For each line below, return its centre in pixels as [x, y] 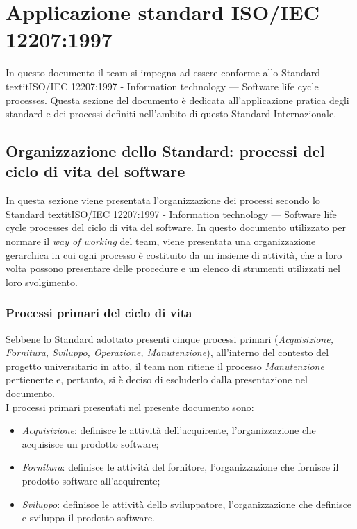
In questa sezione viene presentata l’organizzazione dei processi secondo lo [163, 200]
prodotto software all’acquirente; [91, 480]
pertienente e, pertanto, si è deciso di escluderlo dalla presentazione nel [157, 379]
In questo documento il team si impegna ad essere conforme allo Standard [163, 73]
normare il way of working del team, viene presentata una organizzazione [161, 241]
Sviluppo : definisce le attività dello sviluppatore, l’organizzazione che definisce [187, 504]
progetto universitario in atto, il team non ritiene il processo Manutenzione [165, 366]
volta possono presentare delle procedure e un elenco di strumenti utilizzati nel [173, 268]
